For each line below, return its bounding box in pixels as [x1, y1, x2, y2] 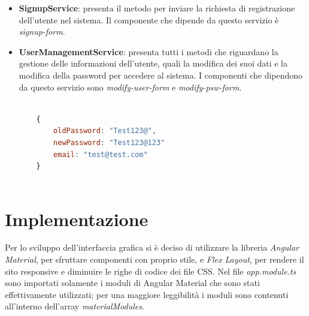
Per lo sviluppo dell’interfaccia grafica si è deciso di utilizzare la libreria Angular [5, 241, 299, 254]
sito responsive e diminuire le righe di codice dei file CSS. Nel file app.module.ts [5, 264, 296, 277]
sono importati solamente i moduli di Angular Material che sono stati [5, 276, 260, 289]
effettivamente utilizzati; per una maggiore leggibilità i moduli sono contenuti [5, 288, 289, 300]
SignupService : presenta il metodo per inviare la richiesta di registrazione [19, 2, 295, 14]
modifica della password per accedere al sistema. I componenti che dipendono [19, 68, 303, 81]
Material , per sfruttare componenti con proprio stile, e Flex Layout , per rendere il [5, 253, 304, 266]
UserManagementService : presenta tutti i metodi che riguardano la [19, 45, 278, 58]
